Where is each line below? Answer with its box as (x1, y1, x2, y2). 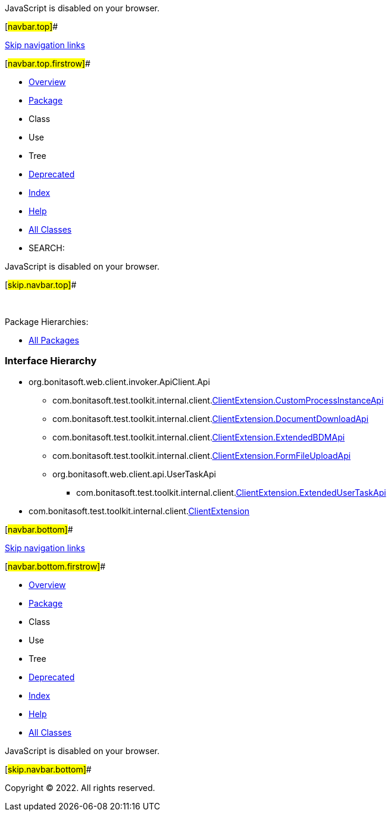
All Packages (29, 335, 79, 345)
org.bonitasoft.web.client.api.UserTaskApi (52, 468, 216, 479)
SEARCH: (29, 243, 65, 253)
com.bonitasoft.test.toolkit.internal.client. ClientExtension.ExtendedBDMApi (52, 432, 345, 442)
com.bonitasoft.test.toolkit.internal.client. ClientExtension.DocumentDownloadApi (52, 413, 369, 424)
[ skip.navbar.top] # (5, 280, 77, 290)
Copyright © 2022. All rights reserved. (5, 782, 155, 793)
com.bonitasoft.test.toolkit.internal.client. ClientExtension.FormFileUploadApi (52, 450, 351, 461)
